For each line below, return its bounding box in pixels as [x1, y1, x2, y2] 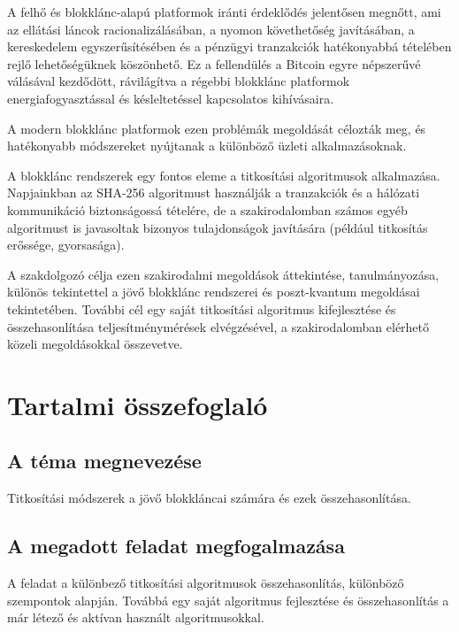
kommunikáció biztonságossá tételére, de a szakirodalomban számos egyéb [7, 200, 408, 219]
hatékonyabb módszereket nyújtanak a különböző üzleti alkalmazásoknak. [7, 136, 407, 155]
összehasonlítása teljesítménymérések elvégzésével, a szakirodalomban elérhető [7, 317, 430, 335]
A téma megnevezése [7, 447, 202, 474]
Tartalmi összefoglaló [7, 386, 268, 422]
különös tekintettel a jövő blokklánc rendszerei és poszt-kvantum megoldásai [7, 282, 420, 301]
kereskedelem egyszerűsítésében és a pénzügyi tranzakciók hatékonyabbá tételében [7, 37, 452, 56]
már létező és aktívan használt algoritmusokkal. [7, 608, 264, 627]
